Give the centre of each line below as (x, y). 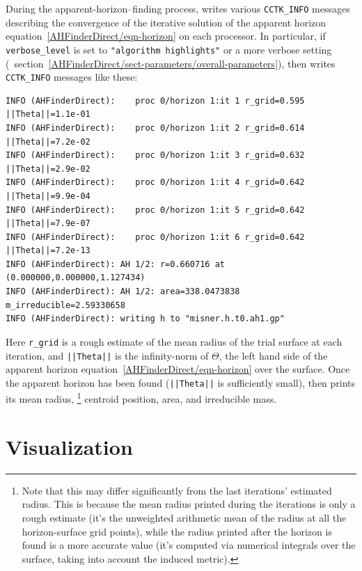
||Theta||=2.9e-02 (48, 169)
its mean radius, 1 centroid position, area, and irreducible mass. (141, 398)
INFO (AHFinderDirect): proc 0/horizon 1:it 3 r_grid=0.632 (155, 155)
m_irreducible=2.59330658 (65, 305)
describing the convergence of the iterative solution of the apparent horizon (166, 22)
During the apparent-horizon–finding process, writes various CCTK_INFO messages (178, 8)
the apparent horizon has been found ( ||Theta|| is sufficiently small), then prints (181, 382)
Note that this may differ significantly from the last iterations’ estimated (177, 490)
